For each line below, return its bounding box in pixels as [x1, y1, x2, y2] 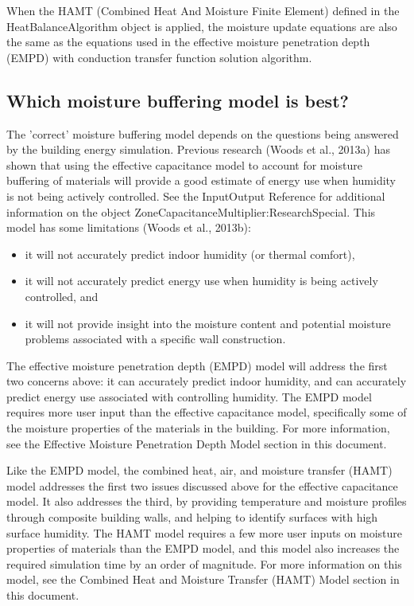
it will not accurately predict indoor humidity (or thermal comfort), [25, 245, 355, 262]
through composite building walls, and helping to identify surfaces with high [6, 509, 378, 526]
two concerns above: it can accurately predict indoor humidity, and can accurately [6, 373, 407, 389]
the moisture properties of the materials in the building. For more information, [6, 420, 390, 436]
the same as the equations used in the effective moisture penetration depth [6, 33, 370, 50]
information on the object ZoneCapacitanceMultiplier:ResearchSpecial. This [6, 203, 376, 220]
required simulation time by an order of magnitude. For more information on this [6, 555, 402, 572]
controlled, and [25, 287, 99, 304]
